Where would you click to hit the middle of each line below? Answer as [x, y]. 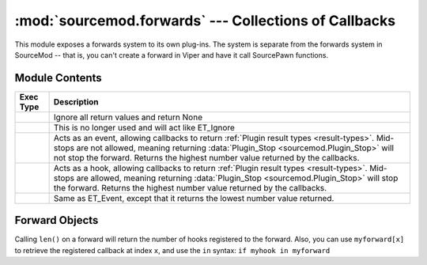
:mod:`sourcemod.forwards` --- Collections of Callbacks [205, 21]
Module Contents [58, 78]
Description [76, 101]
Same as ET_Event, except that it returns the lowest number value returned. [194, 198]
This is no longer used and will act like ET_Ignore [144, 127]
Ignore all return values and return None [128, 117]
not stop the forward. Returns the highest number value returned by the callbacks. [206, 157]
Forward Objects [57, 220]
